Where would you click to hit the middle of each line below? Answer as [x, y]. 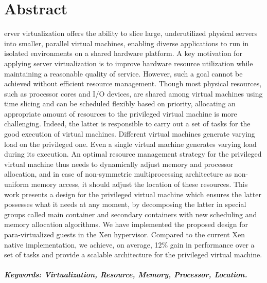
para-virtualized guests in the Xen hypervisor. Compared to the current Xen [124, 234]
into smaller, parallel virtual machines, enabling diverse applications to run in [127, 43]
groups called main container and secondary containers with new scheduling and [131, 214]
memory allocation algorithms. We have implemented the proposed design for [126, 224]
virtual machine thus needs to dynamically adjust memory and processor [119, 164]
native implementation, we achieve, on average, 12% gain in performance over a [129, 244]
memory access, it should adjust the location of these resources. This [139, 184]
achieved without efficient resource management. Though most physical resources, [133, 83]
